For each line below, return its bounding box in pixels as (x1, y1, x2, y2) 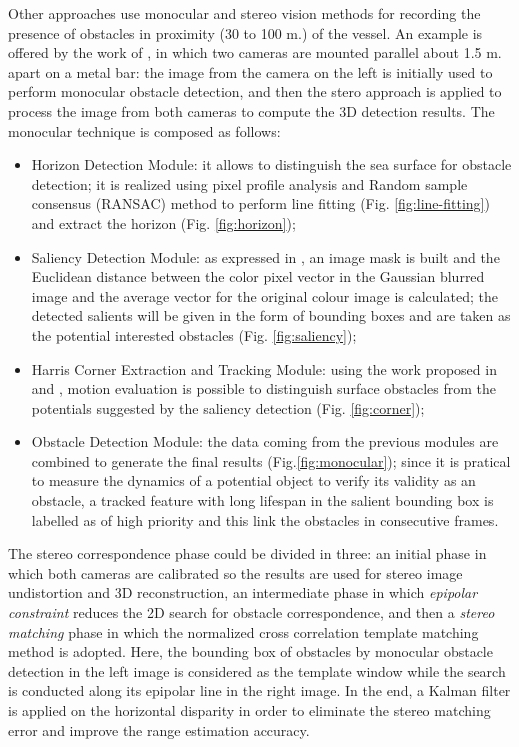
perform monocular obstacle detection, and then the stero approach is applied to (8, 81, 502, 102)
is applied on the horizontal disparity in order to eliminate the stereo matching (8, 700, 491, 720)
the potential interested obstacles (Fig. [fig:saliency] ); (31, 324, 357, 345)
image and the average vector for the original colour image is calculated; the (31, 285, 498, 306)
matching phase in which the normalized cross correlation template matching (8, 621, 479, 642)
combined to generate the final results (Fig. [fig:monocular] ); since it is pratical (31, 450, 511, 471)
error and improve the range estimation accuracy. (8, 719, 310, 740)
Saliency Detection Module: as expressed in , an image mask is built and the (31, 246, 500, 267)
